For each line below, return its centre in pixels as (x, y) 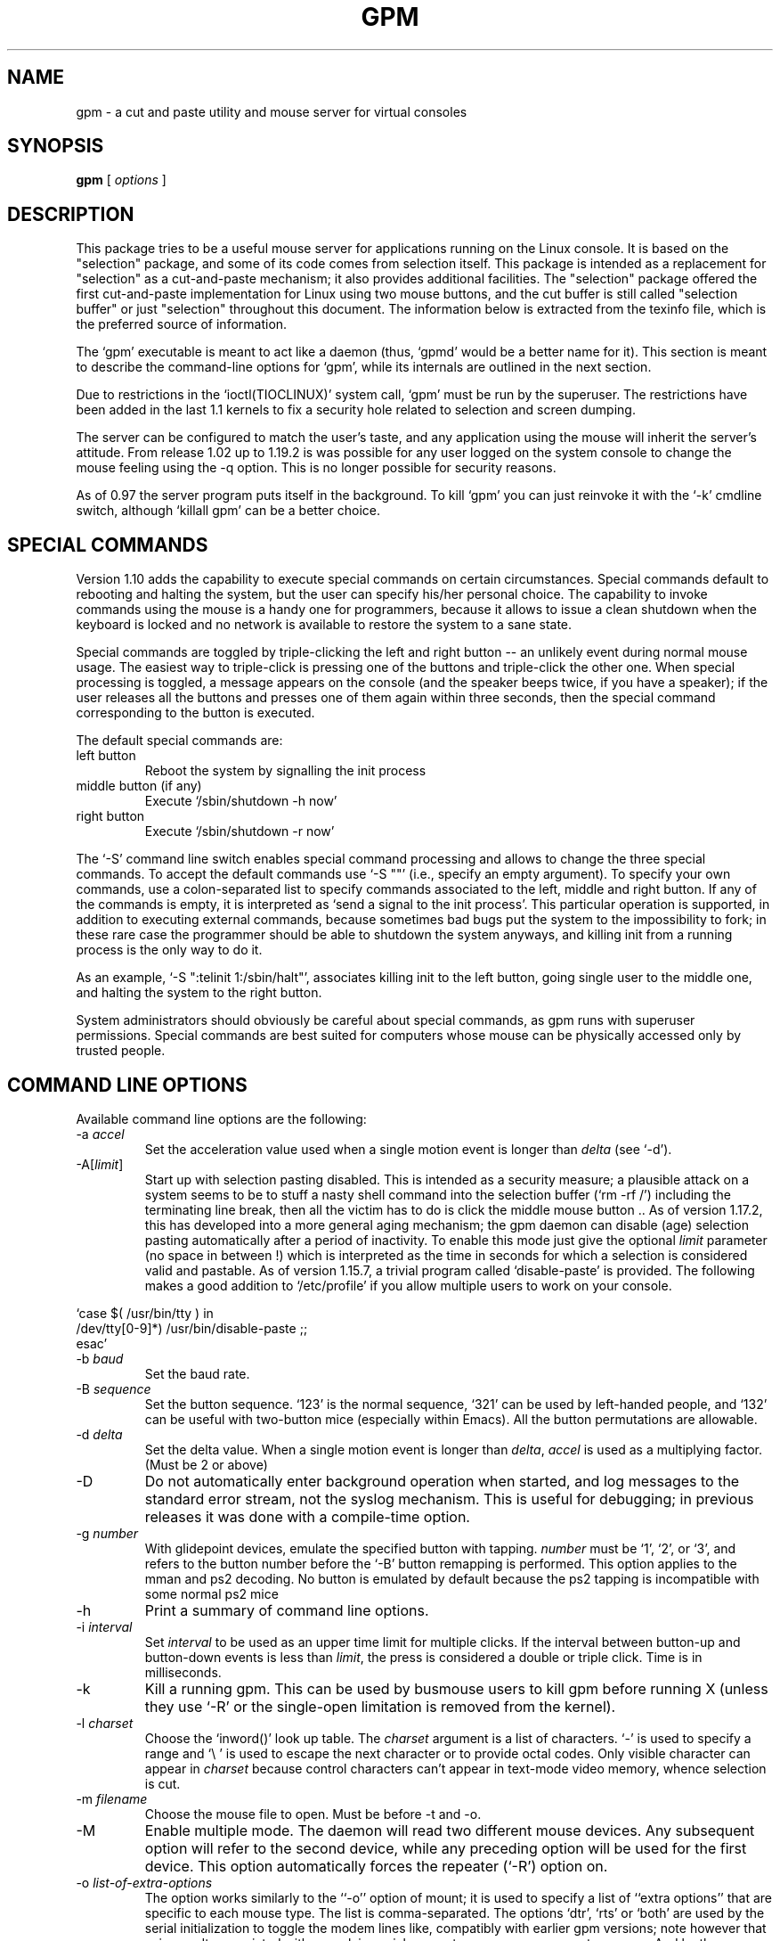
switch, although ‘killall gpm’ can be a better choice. (228, 511)
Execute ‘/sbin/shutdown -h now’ (241, 801)
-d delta (99, 1434)
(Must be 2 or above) (206, 1464)
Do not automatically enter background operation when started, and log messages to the (442, 1481)
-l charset (105, 1723)
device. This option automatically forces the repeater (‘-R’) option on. (376, 1866)
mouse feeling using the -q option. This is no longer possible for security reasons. (316, 468)
